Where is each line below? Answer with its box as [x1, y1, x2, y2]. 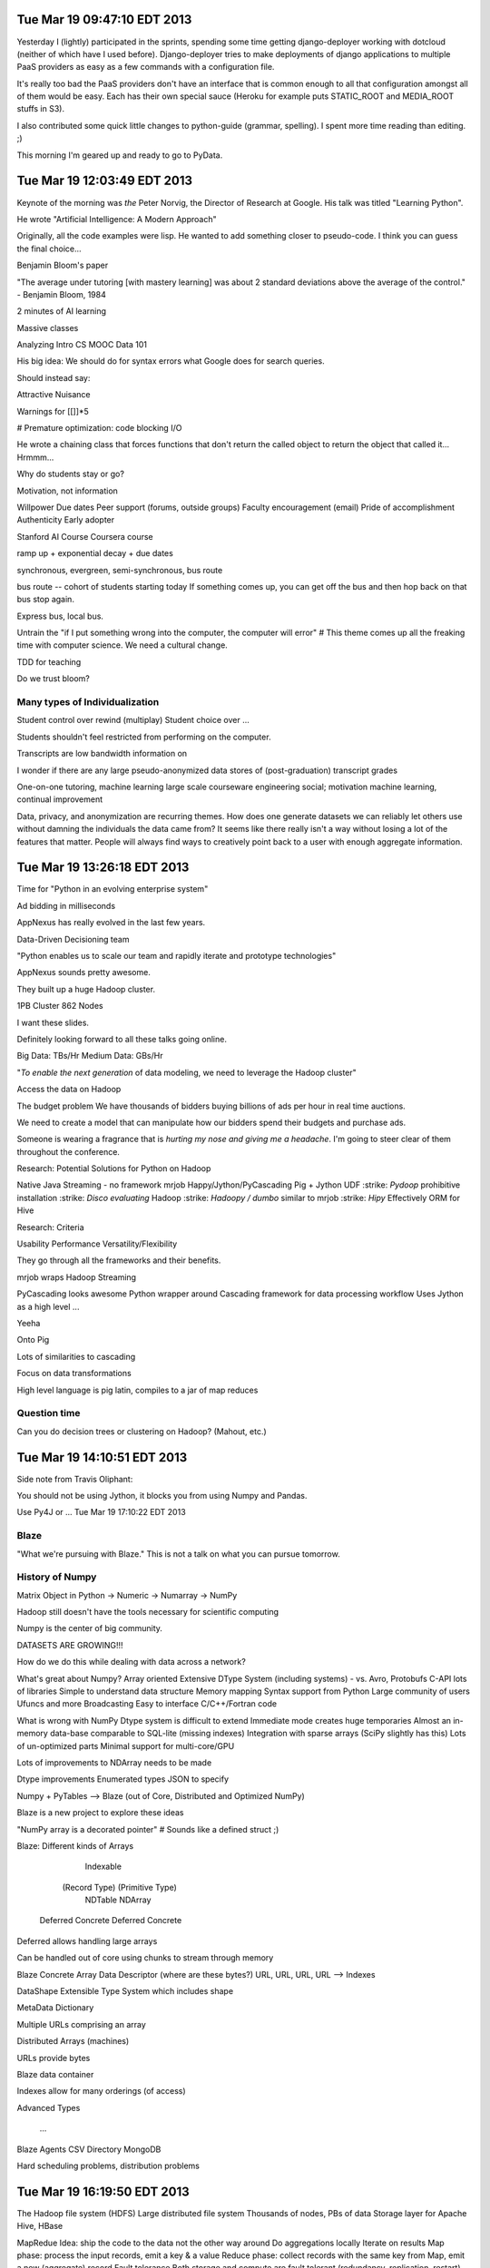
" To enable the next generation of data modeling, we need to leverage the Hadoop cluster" [16, 1067, 358, 1078]
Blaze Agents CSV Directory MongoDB [16, 2144, 162, 2155]
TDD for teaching [16, 656, 82, 667]
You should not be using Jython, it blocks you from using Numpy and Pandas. [16, 1490, 308, 1501]
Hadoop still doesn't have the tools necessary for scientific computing [16, 1607, 279, 1618]
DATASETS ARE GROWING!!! [16, 1639, 123, 1650]
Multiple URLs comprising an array [16, 2019, 147, 2029]
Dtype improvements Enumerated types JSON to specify [16, 1774, 230, 1784]
